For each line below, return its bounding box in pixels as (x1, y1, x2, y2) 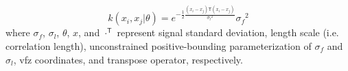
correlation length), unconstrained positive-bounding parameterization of (5, 38, 312, 53)
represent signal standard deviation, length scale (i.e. (117, 25, 339, 40)
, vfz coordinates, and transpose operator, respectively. (13, 52, 243, 66)
